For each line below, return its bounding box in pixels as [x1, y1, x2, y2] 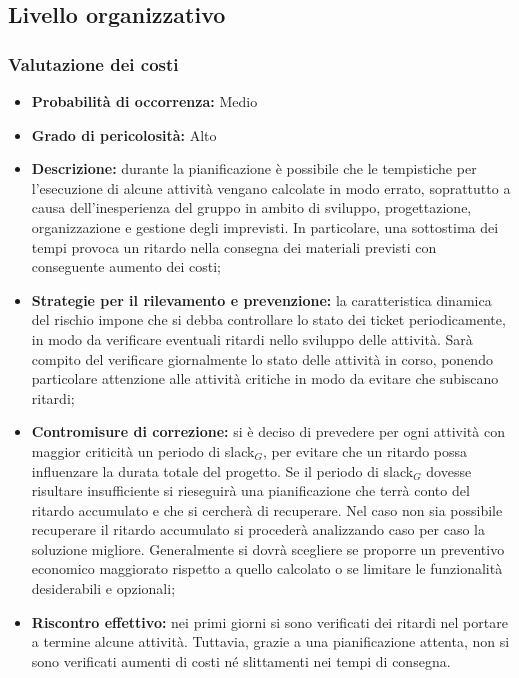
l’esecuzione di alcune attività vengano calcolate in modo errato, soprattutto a [31, 177, 511, 198]
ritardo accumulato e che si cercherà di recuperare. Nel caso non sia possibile [31, 499, 503, 520]
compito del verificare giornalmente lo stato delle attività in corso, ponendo [31, 348, 493, 369]
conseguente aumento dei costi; [31, 256, 221, 277]
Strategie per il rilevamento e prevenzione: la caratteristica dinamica [31, 289, 492, 310]
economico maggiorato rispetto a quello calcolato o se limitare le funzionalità [31, 558, 503, 579]
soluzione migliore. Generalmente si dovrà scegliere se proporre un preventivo [31, 538, 505, 559]
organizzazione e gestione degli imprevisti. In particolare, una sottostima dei [31, 216, 499, 237]
